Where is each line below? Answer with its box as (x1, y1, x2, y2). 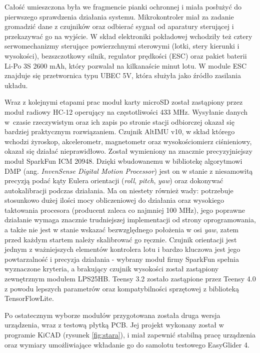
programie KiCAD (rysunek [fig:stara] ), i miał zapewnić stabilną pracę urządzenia (4, 329, 256, 339)
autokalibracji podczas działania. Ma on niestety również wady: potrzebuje (4, 185, 233, 195)
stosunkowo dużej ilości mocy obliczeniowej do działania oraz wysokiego (4, 195, 224, 205)
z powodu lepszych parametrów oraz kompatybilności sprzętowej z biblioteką (4, 283, 239, 293)
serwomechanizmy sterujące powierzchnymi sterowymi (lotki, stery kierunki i (4, 41, 239, 51)
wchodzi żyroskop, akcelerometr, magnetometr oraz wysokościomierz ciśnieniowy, (4, 136, 252, 146)
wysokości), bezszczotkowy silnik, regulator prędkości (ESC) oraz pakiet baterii (4, 50, 247, 61)
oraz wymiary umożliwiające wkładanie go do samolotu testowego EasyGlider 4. (4, 339, 249, 349)
